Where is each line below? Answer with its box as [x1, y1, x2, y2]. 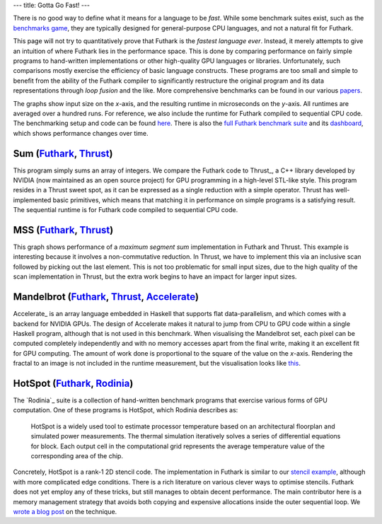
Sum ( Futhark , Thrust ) [13, 147, 113, 159]
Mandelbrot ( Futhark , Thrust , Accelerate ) [13, 291, 199, 303]
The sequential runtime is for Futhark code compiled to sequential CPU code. [13, 206, 238, 214]
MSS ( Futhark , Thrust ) [13, 223, 114, 236]
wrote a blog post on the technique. [13, 507, 117, 516]
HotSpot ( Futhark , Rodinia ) [13, 377, 134, 389]
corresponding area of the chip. [30, 451, 124, 460]
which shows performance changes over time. [13, 129, 149, 137]
